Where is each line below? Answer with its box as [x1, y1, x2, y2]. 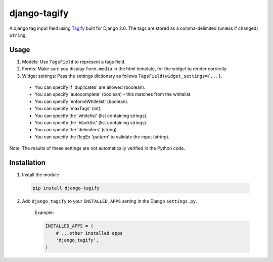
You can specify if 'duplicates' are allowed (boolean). [34, 84, 146, 90]
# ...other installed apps [56, 230, 123, 236]
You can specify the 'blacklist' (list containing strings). [34, 119, 148, 126]
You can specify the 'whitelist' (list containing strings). [34, 113, 148, 119]
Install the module [22, 172, 59, 178]
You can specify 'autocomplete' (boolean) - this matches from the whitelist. [34, 91, 192, 97]
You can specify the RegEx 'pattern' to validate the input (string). [34, 134, 170, 140]
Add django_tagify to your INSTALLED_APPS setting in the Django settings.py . [22, 198, 197, 204]
